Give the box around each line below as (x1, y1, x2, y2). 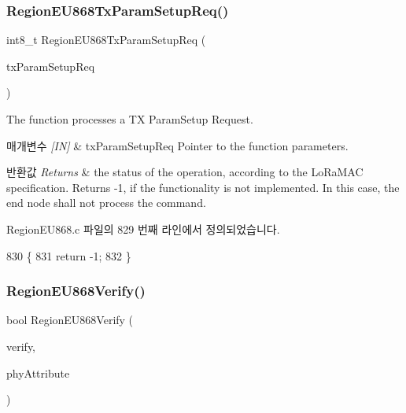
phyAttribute (6, 364, 70, 381)
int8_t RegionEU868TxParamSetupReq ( (6, 31, 206, 48)
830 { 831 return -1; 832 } (6, 247, 131, 264)
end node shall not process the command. (6, 194, 206, 211)
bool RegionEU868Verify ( (6, 312, 134, 328)
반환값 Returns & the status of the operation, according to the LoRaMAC (6, 164, 364, 180)
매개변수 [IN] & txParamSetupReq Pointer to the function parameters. (6, 137, 349, 153)
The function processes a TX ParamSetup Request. (6, 111, 253, 127)
